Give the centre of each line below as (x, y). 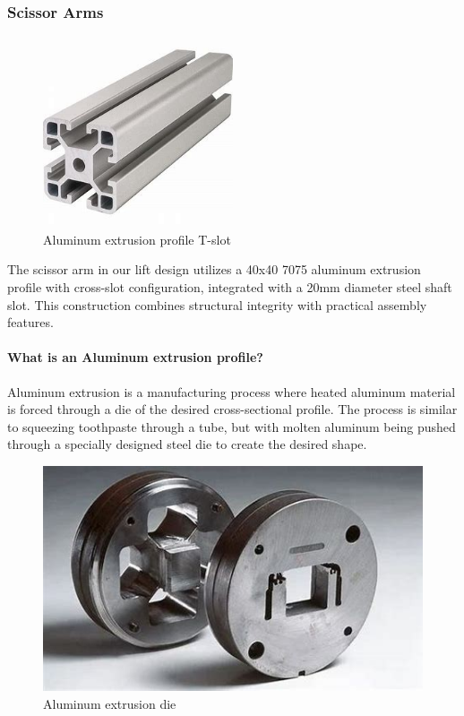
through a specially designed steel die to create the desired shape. (187, 444)
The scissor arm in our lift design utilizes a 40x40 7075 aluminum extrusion (214, 269)
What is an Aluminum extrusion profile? (135, 357)
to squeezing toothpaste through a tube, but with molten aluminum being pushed (232, 426)
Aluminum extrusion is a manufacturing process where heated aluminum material (232, 391)
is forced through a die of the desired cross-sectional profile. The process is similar (232, 409)
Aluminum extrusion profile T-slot (137, 239)
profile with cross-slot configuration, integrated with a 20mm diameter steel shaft (230, 287)
